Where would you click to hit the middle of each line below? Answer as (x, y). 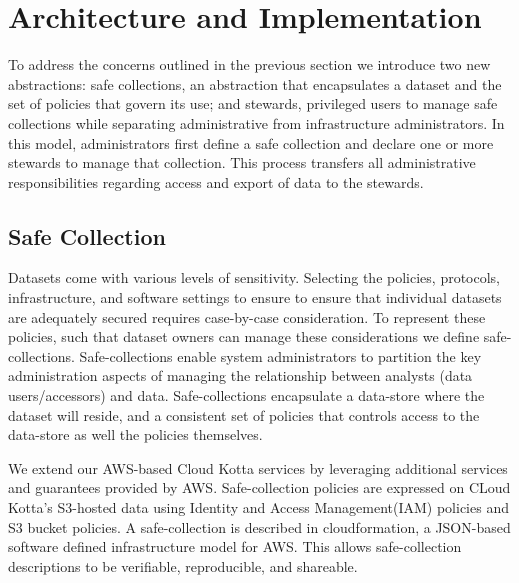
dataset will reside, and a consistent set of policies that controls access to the (244, 414)
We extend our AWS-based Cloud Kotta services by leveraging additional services (258, 467)
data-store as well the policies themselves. (135, 434)
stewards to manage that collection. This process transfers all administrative (242, 162)
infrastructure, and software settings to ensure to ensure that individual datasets (255, 297)
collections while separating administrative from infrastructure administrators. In (256, 122)
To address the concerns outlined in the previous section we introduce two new (249, 64)
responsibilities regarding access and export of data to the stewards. (216, 181)
